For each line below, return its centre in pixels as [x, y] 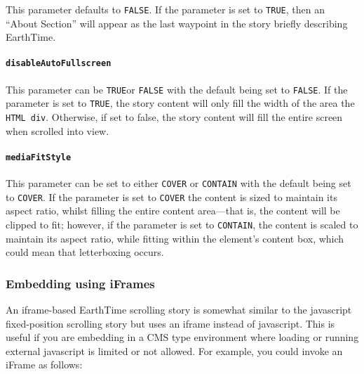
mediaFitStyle [39, 157]
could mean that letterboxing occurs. [85, 252]
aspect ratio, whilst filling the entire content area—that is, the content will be [173, 211]
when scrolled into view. [58, 130]
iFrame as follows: [44, 365]
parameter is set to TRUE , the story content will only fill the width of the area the [180, 103]
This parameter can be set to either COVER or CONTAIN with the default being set [178, 183]
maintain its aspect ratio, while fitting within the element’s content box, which [175, 238]
